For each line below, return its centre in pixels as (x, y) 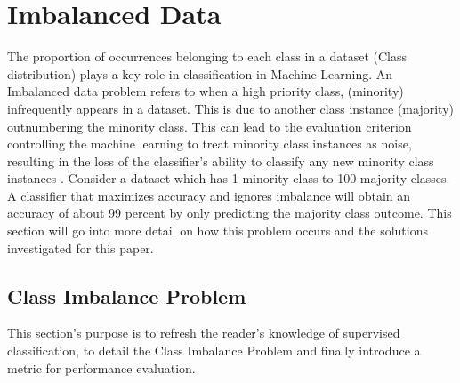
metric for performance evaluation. (101, 367)
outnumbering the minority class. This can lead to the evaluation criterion (210, 126)
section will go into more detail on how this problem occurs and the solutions (218, 231)
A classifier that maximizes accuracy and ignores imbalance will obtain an (209, 195)
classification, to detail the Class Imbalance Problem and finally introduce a (214, 351)
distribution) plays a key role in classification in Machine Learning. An (200, 73)
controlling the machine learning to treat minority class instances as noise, (210, 144)
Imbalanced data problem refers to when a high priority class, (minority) (206, 91)
